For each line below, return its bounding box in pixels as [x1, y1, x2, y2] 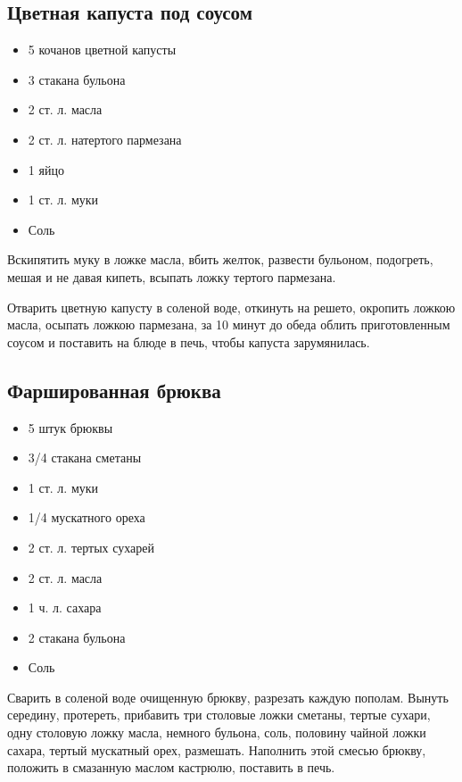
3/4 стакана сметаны [28, 448, 142, 467]
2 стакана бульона [28, 628, 126, 646]
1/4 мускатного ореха [28, 508, 145, 527]
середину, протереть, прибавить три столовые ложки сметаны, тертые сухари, [7, 705, 431, 724]
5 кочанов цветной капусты [28, 40, 177, 59]
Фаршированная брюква [7, 376, 221, 403]
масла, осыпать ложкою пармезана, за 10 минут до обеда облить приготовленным [7, 315, 450, 334]
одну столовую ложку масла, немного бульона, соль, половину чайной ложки [7, 723, 426, 742]
